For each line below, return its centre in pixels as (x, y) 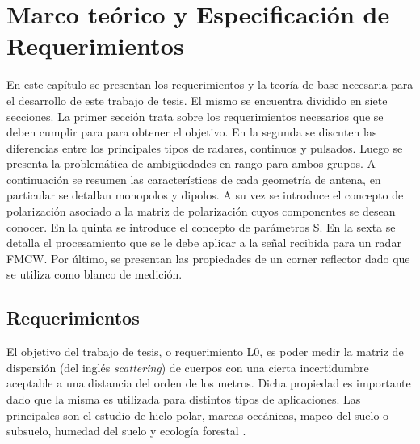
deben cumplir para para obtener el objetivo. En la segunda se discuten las (192, 132)
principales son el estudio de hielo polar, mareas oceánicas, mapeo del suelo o (198, 415)
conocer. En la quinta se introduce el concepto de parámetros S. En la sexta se (201, 226)
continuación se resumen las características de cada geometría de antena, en (194, 179)
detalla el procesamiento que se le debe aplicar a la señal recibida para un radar (204, 243)
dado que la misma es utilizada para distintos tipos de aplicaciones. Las (184, 399)
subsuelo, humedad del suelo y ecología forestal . (126, 431)
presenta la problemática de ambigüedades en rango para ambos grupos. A (191, 163)
